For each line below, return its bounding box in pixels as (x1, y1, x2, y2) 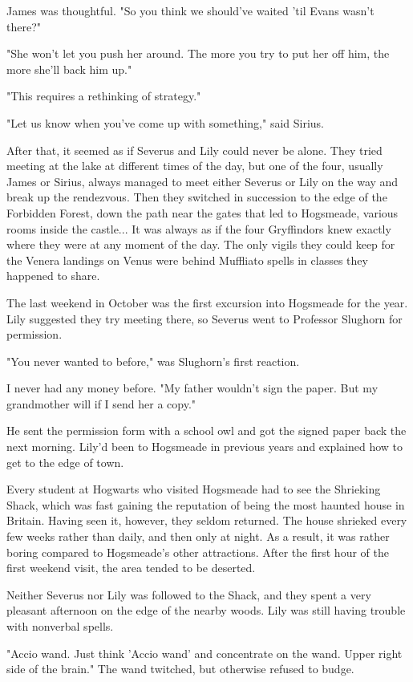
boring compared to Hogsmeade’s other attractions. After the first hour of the (6, 543, 389, 560)
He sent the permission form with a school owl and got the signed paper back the (6, 422, 407, 439)
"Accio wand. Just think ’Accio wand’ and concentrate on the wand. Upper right (6, 644, 403, 661)
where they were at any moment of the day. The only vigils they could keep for (6, 236, 395, 253)
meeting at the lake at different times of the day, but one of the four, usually (6, 157, 383, 174)
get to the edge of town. (6, 453, 124, 470)
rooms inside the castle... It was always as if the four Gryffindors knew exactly (6, 220, 391, 237)
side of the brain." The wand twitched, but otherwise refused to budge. (6, 660, 354, 677)
